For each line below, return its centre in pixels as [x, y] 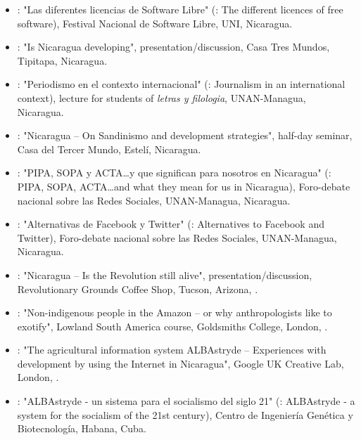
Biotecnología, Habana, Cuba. [82, 428]
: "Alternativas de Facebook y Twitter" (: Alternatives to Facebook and [171, 224]
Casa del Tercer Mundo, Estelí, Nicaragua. [109, 149]
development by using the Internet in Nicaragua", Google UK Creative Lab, [180, 363]
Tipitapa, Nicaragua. [62, 60]
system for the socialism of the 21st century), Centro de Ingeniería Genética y [185, 414]
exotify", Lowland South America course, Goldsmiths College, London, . [172, 326]
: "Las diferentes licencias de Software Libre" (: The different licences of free [180, 9]
